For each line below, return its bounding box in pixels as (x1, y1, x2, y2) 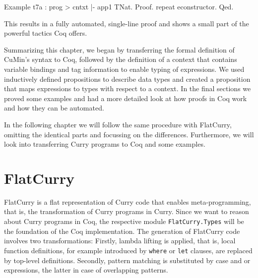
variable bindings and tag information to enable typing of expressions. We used (4, 63, 245, 74)
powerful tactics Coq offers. (4, 28, 87, 38)
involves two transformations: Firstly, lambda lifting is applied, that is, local (4, 235, 236, 246)
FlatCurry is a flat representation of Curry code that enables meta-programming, (4, 196, 251, 207)
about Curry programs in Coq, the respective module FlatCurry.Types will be (4, 216, 244, 226)
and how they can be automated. (4, 103, 104, 113)
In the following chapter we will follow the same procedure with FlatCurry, (4, 119, 232, 129)
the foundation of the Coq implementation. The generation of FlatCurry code (4, 225, 240, 236)
